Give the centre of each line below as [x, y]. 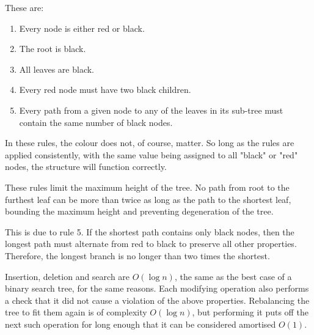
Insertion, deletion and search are [68, 276]
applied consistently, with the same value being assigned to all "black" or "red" [152, 154]
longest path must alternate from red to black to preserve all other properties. [151, 244]
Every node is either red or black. [82, 28]
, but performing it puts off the [250, 312]
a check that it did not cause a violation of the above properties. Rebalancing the [157, 300]
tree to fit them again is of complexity [76, 312]
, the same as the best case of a [233, 276]
